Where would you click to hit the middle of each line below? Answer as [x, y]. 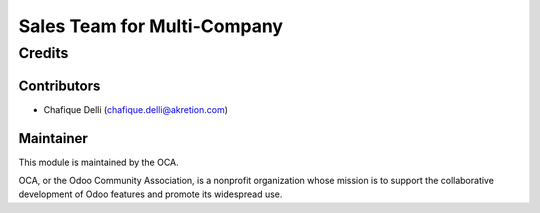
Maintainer [53, 138]
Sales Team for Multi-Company [151, 26]
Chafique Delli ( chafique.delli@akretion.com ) [136, 109]
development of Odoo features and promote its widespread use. [150, 194]
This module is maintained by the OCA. [98, 162]
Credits [43, 53]
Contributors [59, 85]
